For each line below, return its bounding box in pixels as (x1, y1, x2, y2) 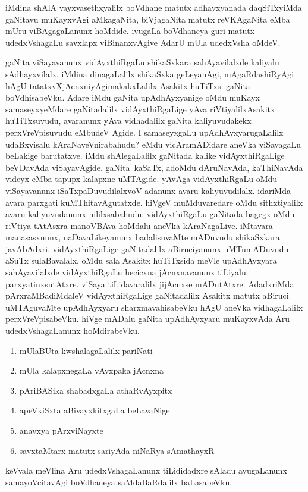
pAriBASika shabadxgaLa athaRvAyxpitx (19, 384, 172, 396)
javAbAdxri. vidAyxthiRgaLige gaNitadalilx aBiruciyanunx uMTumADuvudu (5, 242, 289, 255)
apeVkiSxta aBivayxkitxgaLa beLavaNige (19, 404, 170, 416)
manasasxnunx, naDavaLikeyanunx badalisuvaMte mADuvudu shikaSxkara (5, 231, 280, 243)
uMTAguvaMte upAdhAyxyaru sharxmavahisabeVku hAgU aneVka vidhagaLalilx (5, 300, 303, 313)
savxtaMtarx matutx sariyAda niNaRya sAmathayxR (19, 444, 215, 456)
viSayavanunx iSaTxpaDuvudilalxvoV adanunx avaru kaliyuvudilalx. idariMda (5, 184, 291, 196)
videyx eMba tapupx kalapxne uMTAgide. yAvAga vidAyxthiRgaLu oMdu (5, 173, 278, 185)
